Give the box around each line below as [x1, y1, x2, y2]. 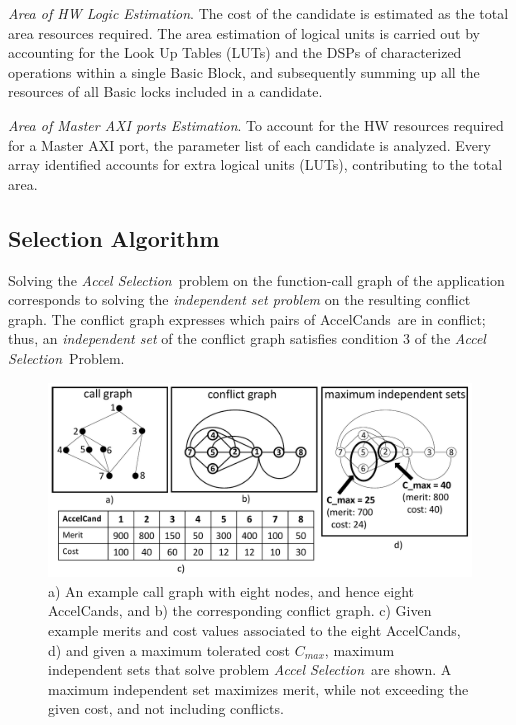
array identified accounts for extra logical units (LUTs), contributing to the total [8, 154, 503, 175]
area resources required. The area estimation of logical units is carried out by [8, 22, 481, 43]
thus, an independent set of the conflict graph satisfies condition [8, 328, 399, 349]
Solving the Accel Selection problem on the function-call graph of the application [8, 269, 505, 290]
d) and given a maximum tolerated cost [48, 639, 290, 660]
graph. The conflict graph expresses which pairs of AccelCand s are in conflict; [8, 308, 486, 329]
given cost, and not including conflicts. [48, 698, 284, 719]
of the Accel [414, 328, 486, 349]
